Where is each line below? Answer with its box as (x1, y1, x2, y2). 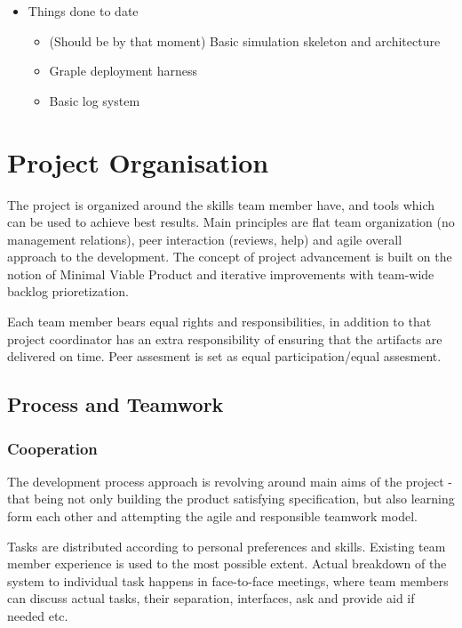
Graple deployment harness (49, 61, 197, 80)
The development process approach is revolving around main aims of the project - (7, 471, 452, 490)
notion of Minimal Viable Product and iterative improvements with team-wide (7, 264, 434, 283)
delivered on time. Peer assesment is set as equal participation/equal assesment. (7, 347, 442, 366)
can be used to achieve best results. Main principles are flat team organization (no (7, 213, 455, 231)
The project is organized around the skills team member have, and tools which (7, 195, 435, 213)
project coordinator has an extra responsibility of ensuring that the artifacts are (7, 329, 442, 348)
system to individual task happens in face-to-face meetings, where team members (7, 571, 449, 590)
